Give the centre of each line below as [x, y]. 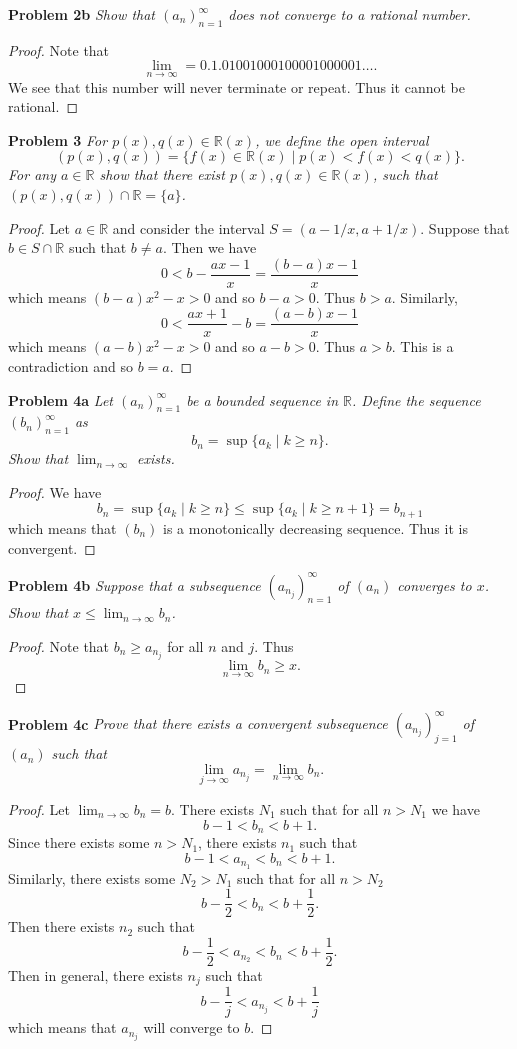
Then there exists [61, 926]
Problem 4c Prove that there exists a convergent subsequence [198, 723]
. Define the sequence [416, 399]
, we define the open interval [342, 139]
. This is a [422, 346]
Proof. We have [55, 491]
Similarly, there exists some [92, 877]
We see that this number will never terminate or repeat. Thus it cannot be [236, 86]
